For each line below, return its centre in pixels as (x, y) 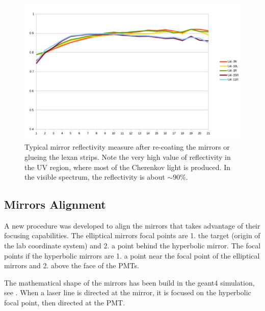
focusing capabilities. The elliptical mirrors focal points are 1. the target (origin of (132, 235)
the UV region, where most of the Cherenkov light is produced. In (127, 167)
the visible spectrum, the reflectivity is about (95, 177)
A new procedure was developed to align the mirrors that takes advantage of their (132, 225)
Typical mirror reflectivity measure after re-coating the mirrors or (127, 147)
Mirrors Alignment (55, 204)
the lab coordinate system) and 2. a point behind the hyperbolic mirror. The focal (132, 246)
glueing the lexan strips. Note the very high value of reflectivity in (128, 157)
